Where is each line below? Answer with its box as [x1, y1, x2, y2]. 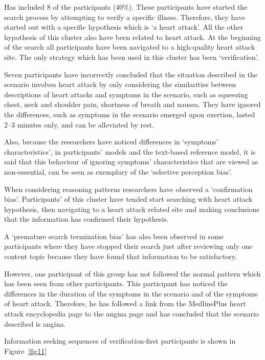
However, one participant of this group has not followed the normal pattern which [4, 268, 261, 279]
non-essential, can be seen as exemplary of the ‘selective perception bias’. [4, 166, 232, 177]
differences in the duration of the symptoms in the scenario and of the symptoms [4, 288, 258, 299]
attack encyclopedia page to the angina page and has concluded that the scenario [4, 308, 259, 319]
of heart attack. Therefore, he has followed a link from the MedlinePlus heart [4, 298, 246, 309]
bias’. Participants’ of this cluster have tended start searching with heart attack [4, 194, 253, 204]
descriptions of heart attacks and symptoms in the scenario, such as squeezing [4, 89, 248, 99]
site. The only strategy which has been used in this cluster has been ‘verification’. [4, 51, 259, 62]
